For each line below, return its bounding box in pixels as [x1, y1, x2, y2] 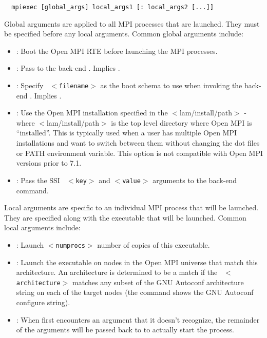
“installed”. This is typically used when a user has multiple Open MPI [16, 127, 237, 138]
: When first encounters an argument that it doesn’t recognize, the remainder [16, 314, 260, 325]
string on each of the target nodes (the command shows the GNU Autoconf [16, 287, 254, 297]
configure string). [16, 297, 70, 308]
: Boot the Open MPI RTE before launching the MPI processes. [16, 45, 218, 56]
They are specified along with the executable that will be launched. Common [4, 212, 246, 223]
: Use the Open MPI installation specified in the [16, 107, 168, 118]
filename [59, 83, 89, 90]
